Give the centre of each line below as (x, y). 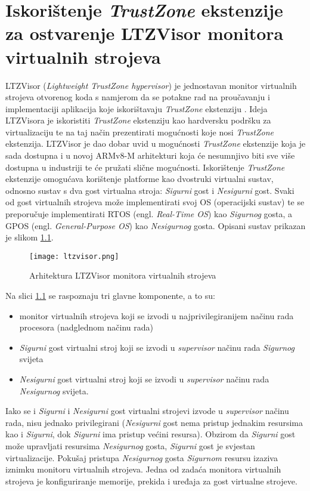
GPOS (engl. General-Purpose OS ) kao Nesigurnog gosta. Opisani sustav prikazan (156, 225)
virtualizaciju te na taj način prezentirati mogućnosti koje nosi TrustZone (140, 132)
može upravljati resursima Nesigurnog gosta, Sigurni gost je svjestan (130, 446)
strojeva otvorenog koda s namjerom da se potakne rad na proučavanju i (138, 97)
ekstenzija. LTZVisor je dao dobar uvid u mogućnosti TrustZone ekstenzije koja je (156, 143)
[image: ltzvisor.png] (74, 256)
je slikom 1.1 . (30, 237)
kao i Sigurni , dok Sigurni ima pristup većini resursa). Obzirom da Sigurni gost (151, 434)
